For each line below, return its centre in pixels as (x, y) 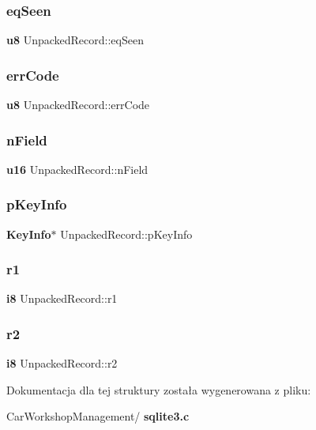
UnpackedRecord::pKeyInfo (126, 234)
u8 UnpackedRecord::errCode (78, 105)
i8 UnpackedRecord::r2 (62, 363)
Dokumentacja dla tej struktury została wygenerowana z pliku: (159, 389)
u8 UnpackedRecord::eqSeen (75, 40)
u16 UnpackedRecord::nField (77, 169)
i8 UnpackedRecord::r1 (62, 298)
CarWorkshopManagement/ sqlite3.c (98, 416)
